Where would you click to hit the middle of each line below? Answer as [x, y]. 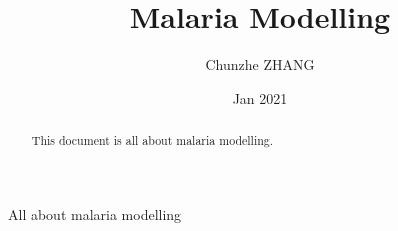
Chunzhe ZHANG [260, 64]
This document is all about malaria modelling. [152, 140]
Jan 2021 [260, 97]
